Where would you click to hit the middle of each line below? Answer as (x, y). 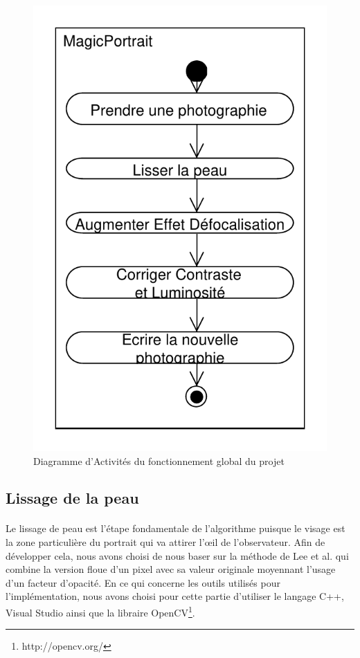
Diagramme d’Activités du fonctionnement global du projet (159, 460)
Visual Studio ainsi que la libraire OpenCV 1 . (100, 611)
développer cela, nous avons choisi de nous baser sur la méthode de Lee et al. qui (177, 555)
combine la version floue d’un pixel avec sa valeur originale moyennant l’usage (171, 569)
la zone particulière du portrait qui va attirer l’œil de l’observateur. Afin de (165, 542)
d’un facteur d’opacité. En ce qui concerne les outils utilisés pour (143, 582)
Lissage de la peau (72, 498)
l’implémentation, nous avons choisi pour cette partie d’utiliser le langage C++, (175, 596)
